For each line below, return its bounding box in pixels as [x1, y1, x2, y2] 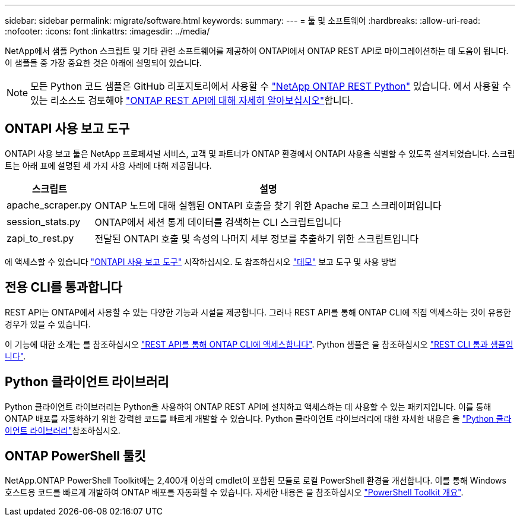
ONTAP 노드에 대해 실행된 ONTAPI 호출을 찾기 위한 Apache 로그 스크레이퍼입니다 [94, 199, 442, 211]
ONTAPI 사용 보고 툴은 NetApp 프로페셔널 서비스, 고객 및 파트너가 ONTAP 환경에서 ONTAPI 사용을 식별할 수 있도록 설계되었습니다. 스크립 [5, 148, 515, 159]
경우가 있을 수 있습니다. [5, 318, 91, 329]
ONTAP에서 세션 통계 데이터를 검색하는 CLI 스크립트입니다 [94, 216, 342, 228]
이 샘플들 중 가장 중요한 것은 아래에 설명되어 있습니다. [5, 58, 202, 68]
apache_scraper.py [7, 198, 91, 211]
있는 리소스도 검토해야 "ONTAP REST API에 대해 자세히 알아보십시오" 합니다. [30, 94, 354, 106]
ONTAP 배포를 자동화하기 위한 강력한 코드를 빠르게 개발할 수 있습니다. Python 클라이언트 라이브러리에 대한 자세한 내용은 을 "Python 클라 [5, 413, 512, 424]
